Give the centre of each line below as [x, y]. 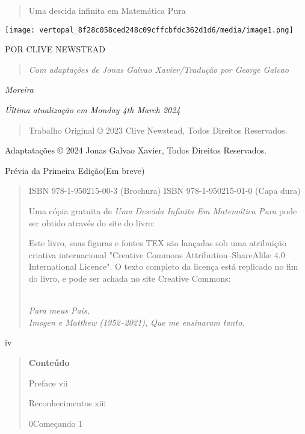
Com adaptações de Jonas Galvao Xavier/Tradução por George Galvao [159, 69]
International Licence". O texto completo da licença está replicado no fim [163, 266]
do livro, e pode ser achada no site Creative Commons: [130, 278]
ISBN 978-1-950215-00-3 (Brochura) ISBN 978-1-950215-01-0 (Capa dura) [165, 191]
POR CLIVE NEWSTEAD [55, 49]
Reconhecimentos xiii [67, 403]
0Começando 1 [56, 423]
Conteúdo [49, 362]
